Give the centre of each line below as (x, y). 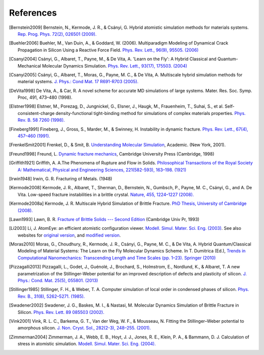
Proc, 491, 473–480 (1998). (45, 97)
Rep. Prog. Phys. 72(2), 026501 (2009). (57, 34)
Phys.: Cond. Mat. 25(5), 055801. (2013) (58, 281)
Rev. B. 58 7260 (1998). (41, 120)
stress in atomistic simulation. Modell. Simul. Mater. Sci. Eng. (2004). (87, 344)
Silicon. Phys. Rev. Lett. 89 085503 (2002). (61, 312)
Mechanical (29, 66)
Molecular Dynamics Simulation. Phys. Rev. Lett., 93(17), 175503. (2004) (115, 66)
